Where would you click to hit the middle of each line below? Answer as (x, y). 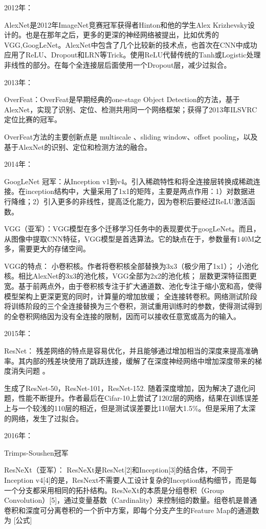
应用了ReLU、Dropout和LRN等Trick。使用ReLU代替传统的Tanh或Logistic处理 (132, 55)
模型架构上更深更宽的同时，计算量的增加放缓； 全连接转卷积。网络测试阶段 (131, 296)
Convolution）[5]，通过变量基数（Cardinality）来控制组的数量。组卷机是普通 (131, 500)
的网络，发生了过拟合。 (43, 418)
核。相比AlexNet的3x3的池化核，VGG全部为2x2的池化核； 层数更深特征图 (127, 276)
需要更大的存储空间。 (54, 249)
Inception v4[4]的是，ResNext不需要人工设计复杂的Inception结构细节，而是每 (130, 479)
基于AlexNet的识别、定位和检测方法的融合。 (78, 146)
